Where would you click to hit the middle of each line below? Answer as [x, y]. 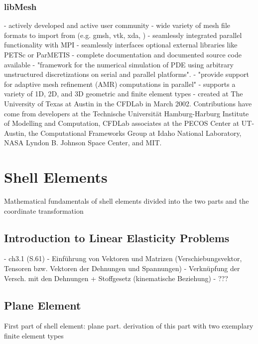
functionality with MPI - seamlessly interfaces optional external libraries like [121, 45]
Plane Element [43, 305]
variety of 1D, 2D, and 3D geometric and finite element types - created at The [124, 94]
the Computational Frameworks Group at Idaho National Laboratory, [135, 133]
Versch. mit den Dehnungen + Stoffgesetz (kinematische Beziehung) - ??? [116, 278]
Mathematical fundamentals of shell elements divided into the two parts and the [127, 201]
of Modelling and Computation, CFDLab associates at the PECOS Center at [122, 123]
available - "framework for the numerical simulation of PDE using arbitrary [119, 64]
